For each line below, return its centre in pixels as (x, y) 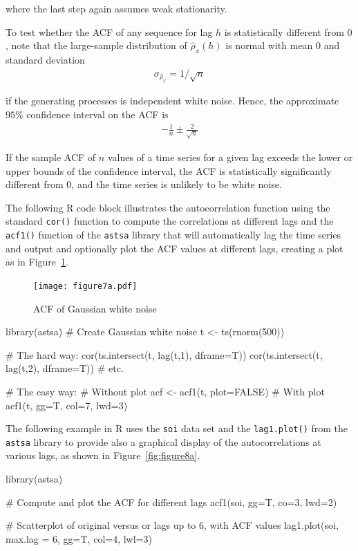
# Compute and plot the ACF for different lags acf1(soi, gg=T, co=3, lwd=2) (171, 502)
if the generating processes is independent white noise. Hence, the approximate (172, 101)
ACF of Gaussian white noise (95, 308)
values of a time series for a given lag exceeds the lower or (230, 157)
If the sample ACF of (51, 157)
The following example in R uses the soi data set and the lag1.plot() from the (177, 428)
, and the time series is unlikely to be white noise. (177, 184)
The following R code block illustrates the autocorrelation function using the (168, 207)
